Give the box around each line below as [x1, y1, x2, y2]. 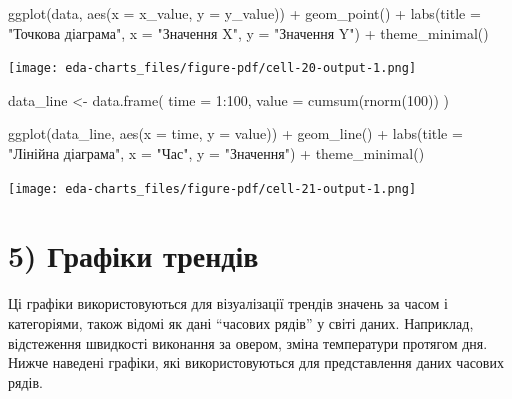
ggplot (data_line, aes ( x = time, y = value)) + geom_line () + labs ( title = [8, 123, 463, 144]
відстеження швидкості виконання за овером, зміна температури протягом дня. [8, 332, 488, 353]
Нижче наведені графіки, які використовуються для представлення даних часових [8, 352, 504, 373]
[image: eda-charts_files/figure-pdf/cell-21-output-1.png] [8, 181, 417, 196]
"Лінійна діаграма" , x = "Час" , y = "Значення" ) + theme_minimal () [8, 143, 425, 164]
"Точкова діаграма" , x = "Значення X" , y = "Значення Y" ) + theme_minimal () [8, 22, 489, 43]
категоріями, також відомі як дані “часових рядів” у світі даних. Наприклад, [8, 313, 474, 333]
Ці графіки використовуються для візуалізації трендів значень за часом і [8, 293, 449, 314]
